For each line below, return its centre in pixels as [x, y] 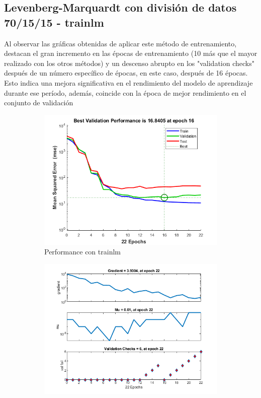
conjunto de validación [39, 103]
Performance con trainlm [82, 252]
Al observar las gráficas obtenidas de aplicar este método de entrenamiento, [120, 43]
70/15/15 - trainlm [54, 22]
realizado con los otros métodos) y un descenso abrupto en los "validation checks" [129, 63]
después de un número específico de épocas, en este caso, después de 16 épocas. [126, 73]
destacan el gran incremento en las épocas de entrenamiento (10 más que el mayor [131, 53]
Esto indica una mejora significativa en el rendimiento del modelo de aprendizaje [128, 82]
